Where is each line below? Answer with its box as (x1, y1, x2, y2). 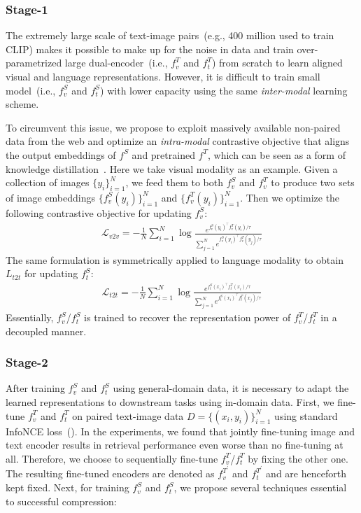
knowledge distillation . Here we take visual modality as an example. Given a (6, 161, 338, 176)
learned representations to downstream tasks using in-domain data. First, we (6, 395, 334, 409)
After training (6, 381, 65, 395)
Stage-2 (6, 353, 48, 371)
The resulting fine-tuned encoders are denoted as (6, 466, 215, 481)
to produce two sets (271, 175, 355, 190)
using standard (274, 408, 338, 423)
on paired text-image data (72, 408, 184, 423)
